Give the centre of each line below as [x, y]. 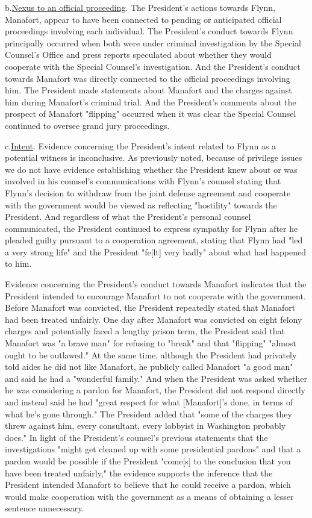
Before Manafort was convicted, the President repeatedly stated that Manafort [150, 307]
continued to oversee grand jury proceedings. [87, 125]
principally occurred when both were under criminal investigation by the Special [153, 42]
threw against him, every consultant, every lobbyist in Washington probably [145, 426]
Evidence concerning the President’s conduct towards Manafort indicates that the [156, 284]
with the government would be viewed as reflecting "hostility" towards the [141, 204]
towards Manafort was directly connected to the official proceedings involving [148, 78]
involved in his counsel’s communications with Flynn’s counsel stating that [143, 181]
